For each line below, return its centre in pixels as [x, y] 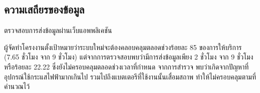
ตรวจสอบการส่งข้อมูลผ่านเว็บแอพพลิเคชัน [58, 30]
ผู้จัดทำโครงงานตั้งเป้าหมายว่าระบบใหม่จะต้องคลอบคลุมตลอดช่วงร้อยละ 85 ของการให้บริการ [123, 47]
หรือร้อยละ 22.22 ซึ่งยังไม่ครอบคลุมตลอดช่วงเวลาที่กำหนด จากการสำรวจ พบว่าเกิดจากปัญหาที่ [126, 66]
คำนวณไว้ [17, 86]
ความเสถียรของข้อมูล [44, 9]
